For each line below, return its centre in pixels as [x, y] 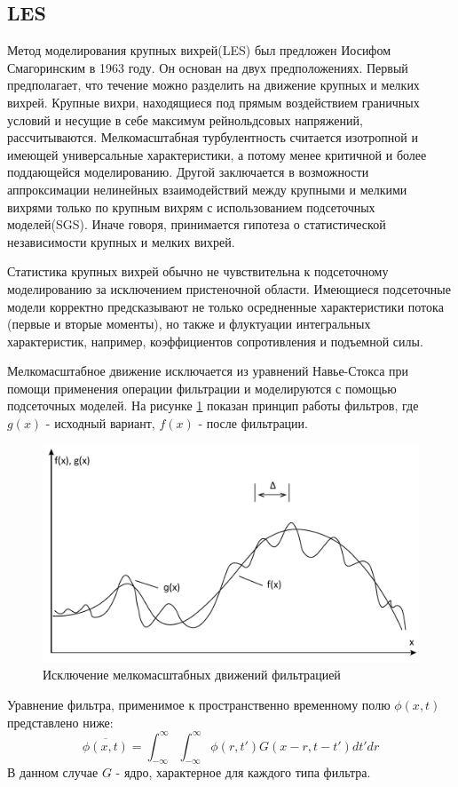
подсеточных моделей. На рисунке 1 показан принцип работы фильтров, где [213, 405]
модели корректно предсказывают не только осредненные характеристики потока [225, 306]
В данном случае [53, 772]
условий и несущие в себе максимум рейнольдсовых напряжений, [185, 119]
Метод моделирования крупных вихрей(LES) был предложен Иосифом [199, 50]
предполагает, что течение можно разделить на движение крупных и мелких [213, 85]
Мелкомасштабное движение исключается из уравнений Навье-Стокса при [208, 371]
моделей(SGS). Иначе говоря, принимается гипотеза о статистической [197, 224]
